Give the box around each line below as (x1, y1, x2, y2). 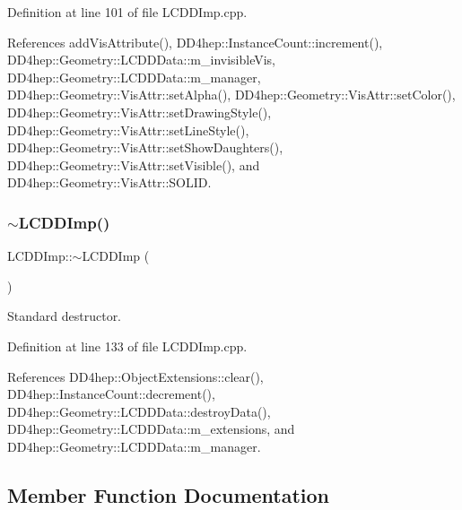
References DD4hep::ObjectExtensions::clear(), (7, 367, 264, 385)
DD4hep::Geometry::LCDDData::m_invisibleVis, (7, 50, 275, 69)
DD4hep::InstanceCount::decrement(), (7, 385, 215, 403)
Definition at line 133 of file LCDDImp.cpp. (7, 336, 248, 355)
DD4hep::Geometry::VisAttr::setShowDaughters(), (7, 138, 283, 157)
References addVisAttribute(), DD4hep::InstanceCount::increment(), (7, 32, 383, 51)
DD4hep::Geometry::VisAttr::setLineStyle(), (7, 120, 249, 139)
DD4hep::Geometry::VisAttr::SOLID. (7, 173, 212, 192)
